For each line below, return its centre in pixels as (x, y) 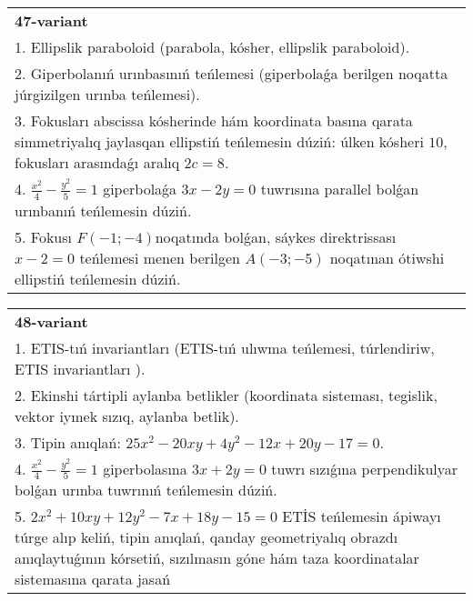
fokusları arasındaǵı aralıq (97, 162)
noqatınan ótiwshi (387, 257)
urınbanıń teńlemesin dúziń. (103, 210)
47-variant (51, 20)
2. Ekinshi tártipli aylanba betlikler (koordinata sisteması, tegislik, (226, 395)
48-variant (51, 321)
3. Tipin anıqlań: (68, 442)
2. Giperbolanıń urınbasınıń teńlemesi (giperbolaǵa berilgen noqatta (231, 73)
